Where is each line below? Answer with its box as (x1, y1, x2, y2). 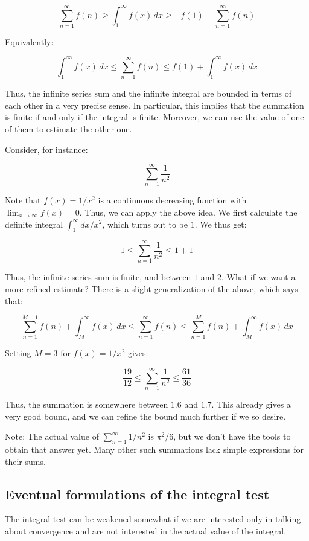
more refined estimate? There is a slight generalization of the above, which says (5, 283, 298, 295)
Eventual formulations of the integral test (5, 484, 270, 503)
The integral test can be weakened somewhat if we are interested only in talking (5, 513, 301, 525)
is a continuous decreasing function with (98, 194, 247, 206)
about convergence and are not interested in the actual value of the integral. (5, 525, 287, 537)
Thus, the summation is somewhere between (5, 398, 168, 411)
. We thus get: (194, 217, 247, 230)
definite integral (5, 217, 63, 230)
